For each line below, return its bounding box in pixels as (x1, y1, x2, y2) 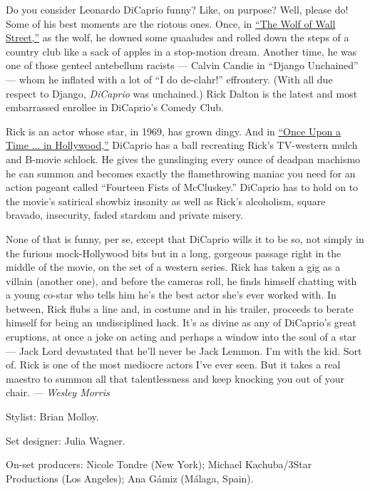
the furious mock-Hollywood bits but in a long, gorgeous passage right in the (6, 245, 341, 260)
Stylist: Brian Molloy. (6, 409, 99, 424)
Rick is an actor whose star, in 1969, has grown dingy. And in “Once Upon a (6, 123, 341, 138)
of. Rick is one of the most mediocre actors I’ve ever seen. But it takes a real (6, 357, 341, 372)
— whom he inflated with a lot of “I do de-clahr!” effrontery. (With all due (6, 71, 333, 86)
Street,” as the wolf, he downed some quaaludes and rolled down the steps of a (6, 30, 349, 45)
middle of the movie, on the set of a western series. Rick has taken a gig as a (6, 259, 341, 274)
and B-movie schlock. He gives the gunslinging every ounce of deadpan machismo (6, 151, 361, 166)
